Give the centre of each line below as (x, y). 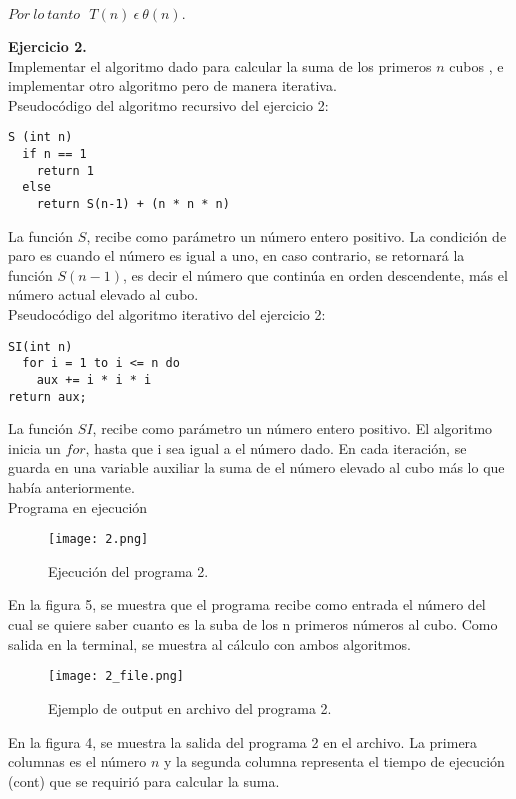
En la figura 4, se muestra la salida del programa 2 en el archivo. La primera (243, 741)
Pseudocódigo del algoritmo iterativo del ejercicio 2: (167, 314)
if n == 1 (54, 154)
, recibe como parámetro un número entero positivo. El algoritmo (292, 428)
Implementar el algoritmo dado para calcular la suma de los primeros (220, 65)
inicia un (34, 447)
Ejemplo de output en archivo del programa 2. (190, 707)
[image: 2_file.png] (116, 676)
